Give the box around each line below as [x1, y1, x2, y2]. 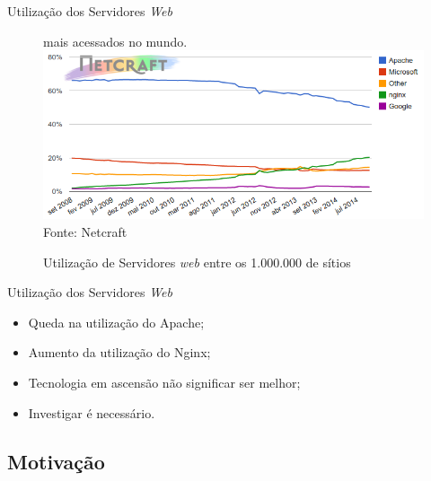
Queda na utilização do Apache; [28, 312, 205, 331]
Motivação [7, 447, 105, 475]
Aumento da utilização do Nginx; [28, 343, 211, 362]
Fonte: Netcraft [43, 223, 128, 241]
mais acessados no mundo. [43, 31, 188, 50]
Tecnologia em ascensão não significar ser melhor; [28, 372, 301, 391]
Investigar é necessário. [28, 403, 155, 422]
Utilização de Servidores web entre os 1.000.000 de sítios [43, 252, 351, 271]
